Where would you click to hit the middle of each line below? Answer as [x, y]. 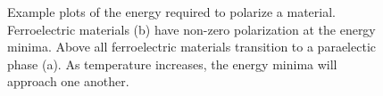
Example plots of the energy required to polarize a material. [171, 12]
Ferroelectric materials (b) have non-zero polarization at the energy [191, 29]
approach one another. [68, 81]
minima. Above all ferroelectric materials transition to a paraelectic [191, 47]
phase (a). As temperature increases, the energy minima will [172, 64]
